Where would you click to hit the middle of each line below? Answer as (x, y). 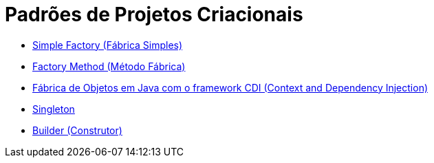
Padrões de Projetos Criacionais (154, 14)
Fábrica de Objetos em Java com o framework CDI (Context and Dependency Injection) (230, 87)
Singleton (54, 109)
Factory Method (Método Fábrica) (109, 66)
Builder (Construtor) (77, 130)
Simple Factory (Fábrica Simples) (108, 45)
